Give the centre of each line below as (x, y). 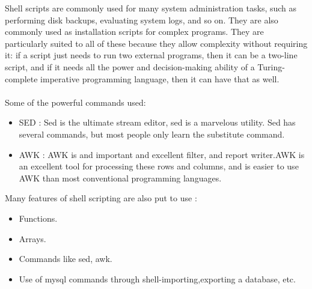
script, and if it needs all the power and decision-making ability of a (130, 66)
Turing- (271, 66)
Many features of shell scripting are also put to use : (101, 198)
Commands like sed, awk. (66, 259)
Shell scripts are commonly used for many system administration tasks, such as (151, 8)
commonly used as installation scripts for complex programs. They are (134, 32)
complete (21, 78)
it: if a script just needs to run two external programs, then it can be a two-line (151, 55)
